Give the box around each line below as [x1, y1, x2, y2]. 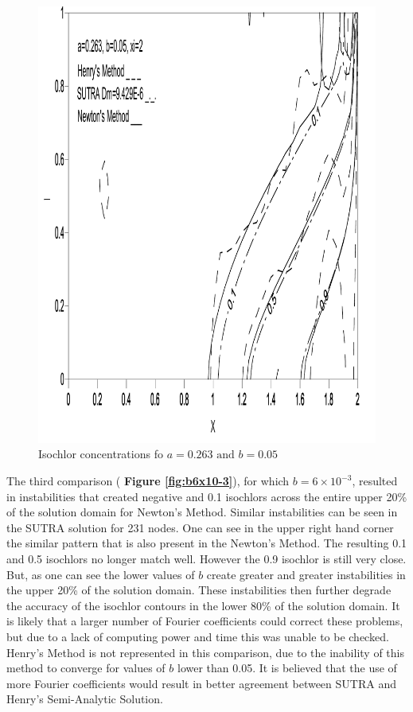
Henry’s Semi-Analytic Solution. [6, 691, 163, 707]
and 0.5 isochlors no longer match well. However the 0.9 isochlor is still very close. [6, 551, 407, 567]
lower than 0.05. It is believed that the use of [177, 659, 397, 676]
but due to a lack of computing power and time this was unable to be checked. [6, 628, 389, 645]
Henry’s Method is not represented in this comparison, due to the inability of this [6, 644, 404, 660]
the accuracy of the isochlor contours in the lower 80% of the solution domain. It [6, 597, 400, 613]
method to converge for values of [6, 659, 166, 676]
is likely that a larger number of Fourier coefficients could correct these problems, [6, 613, 403, 629]
